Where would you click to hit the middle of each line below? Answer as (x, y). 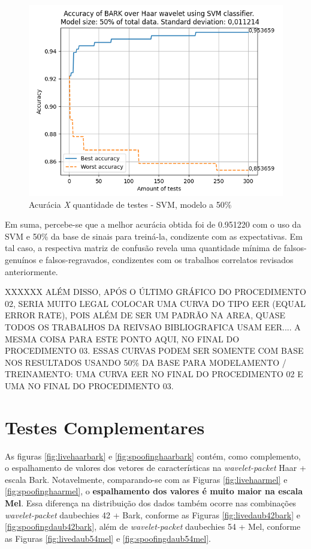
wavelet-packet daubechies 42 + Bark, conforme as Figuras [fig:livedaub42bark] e (153, 514)
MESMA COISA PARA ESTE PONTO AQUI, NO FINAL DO (122, 338)
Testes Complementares (105, 427)
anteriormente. (31, 271)
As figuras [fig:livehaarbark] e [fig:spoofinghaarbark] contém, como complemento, (153, 456)
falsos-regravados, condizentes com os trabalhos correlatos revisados (170, 259)
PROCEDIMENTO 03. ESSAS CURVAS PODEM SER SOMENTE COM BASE (154, 350)
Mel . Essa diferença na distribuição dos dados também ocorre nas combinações (151, 503)
